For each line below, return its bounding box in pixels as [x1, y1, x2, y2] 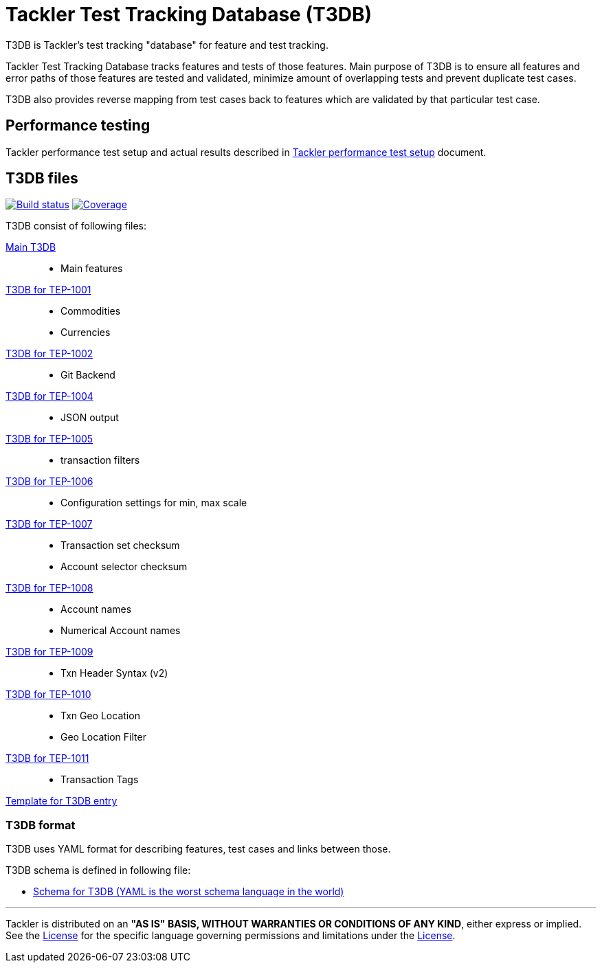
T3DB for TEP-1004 [5, 390, 93, 403]
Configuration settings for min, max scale [60, 497, 247, 509]
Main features [60, 262, 123, 275]
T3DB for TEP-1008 [5, 582, 93, 594]
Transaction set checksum [60, 539, 180, 552]
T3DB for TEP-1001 [5, 284, 91, 296]
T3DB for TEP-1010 [5, 688, 91, 701]
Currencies [60, 326, 111, 339]
